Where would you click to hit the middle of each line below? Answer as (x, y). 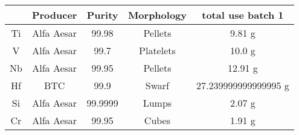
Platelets (157, 50)
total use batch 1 (243, 15)
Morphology (157, 15)
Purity (102, 15)
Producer (54, 15)
